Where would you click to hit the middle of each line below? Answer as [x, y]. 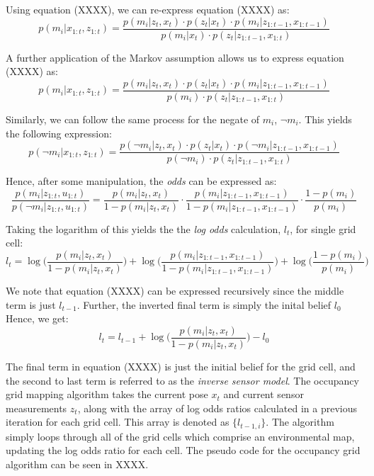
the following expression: [59, 133]
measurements [36, 408]
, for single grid [323, 228]
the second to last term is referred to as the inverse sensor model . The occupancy [182, 380]
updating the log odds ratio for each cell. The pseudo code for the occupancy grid [183, 450]
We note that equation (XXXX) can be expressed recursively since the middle [175, 291]
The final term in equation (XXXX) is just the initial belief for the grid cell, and [181, 366]
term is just [31, 304]
